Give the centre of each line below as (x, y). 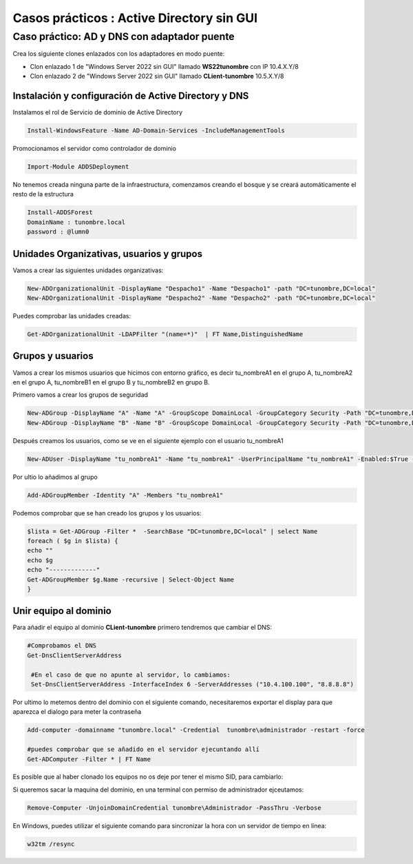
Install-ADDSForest (60, 213)
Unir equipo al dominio (62, 611)
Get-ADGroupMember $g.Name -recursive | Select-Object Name (131, 579)
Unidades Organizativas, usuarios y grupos (108, 254)
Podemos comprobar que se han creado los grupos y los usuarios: (107, 513)
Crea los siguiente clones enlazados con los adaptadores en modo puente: (119, 54)
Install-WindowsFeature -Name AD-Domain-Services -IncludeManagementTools (156, 131)
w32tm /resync (51, 844)
